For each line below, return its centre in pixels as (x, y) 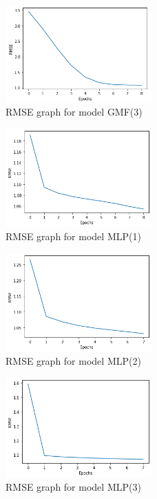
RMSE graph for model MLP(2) (73, 361)
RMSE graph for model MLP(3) (73, 487)
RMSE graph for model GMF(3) (74, 112)
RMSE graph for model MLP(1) (73, 236)
